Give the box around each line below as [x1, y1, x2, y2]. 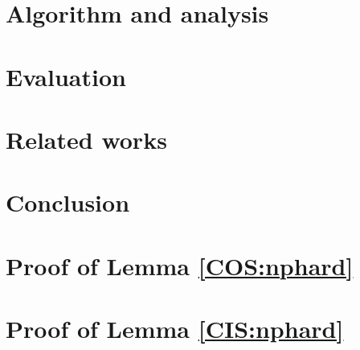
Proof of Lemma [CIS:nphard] [6, 312, 344, 345]
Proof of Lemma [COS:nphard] [6, 249, 354, 282]
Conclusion [6, 186, 130, 219]
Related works [6, 122, 167, 155]
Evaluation [6, 60, 126, 93]
